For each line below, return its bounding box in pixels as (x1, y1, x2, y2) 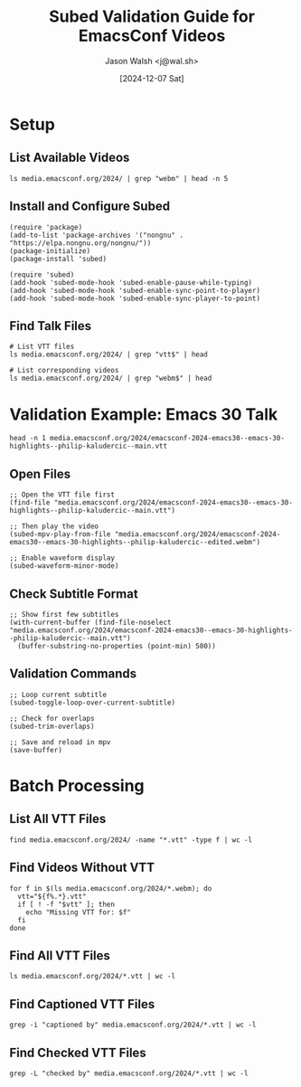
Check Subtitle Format (9, 586, 138, 601)
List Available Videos (9, 150, 130, 165)
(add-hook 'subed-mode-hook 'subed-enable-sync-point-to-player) (9, 286, 260, 295)
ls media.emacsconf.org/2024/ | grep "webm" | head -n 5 (9, 174, 229, 183)
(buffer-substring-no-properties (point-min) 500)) (17, 641, 217, 650)
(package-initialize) (9, 246, 91, 255)
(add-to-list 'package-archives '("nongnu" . (9, 231, 183, 240)
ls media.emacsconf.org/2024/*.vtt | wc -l (9, 972, 176, 981)
